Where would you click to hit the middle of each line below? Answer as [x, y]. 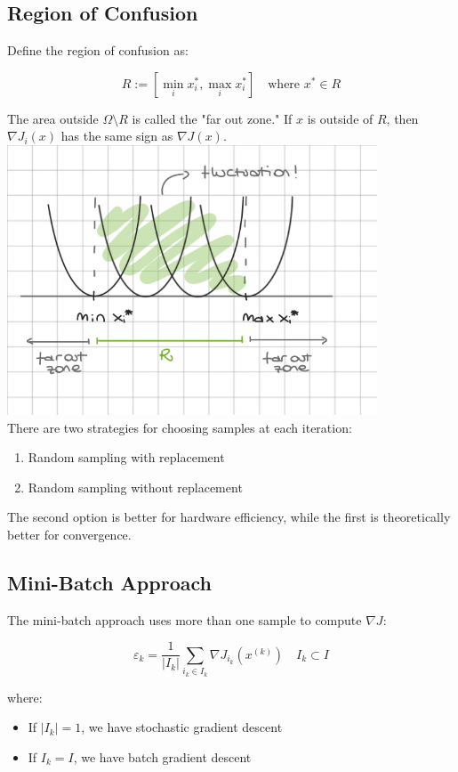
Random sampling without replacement [135, 487]
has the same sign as [117, 136]
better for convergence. [69, 534]
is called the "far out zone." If [212, 118]
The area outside [53, 118]
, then [402, 118]
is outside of [340, 118]
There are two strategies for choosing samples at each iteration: [180, 427]
